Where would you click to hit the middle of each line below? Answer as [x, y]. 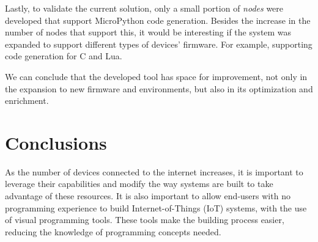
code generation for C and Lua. [64, 56]
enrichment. [27, 101]
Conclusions [56, 142]
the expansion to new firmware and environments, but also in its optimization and [159, 88]
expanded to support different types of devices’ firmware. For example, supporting [159, 44]
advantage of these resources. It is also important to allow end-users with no [148, 196]
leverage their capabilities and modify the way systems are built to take [139, 184]
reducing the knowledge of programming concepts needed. [113, 231]
